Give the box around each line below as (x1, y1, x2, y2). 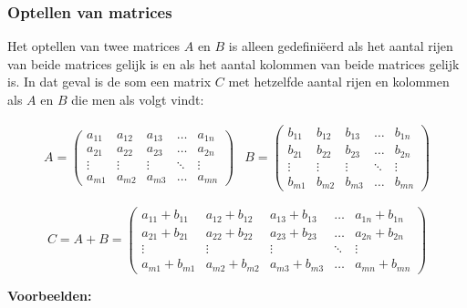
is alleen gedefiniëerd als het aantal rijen (228, 36, 453, 56)
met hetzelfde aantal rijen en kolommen (228, 72, 450, 91)
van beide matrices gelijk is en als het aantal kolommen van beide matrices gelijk (7, 54, 460, 73)
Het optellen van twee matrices (7, 36, 181, 56)
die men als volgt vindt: (71, 90, 204, 108)
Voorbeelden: (7, 285, 92, 304)
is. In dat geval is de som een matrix (7, 72, 212, 91)
